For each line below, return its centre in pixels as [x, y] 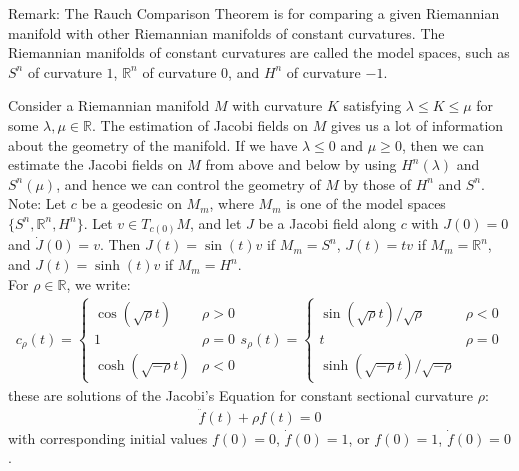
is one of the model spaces [366, 203]
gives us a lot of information [417, 124]
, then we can [442, 144]
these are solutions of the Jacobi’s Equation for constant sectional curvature [240, 394]
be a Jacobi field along [327, 222]
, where [231, 203]
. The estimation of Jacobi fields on [200, 124]
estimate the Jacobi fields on [95, 164]
